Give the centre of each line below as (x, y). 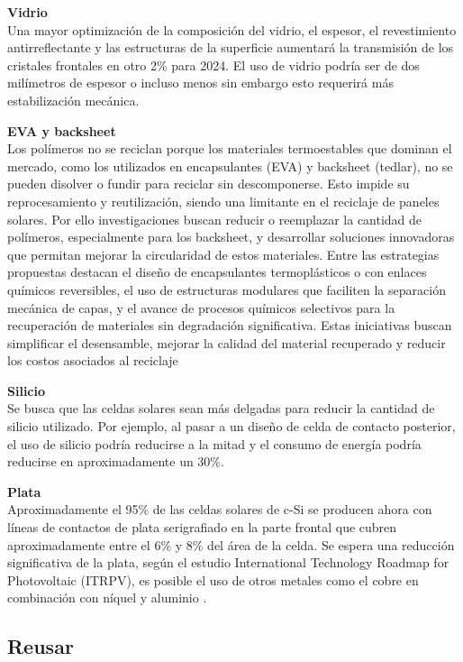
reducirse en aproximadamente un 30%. (116, 461)
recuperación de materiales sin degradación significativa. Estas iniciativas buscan (230, 325)
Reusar (41, 646)
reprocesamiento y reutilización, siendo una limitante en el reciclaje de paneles (223, 201)
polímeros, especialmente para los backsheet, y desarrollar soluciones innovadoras (231, 237)
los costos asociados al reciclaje (93, 360)
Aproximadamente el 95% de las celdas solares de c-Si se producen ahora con (220, 509)
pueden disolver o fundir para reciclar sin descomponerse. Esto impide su (209, 184)
